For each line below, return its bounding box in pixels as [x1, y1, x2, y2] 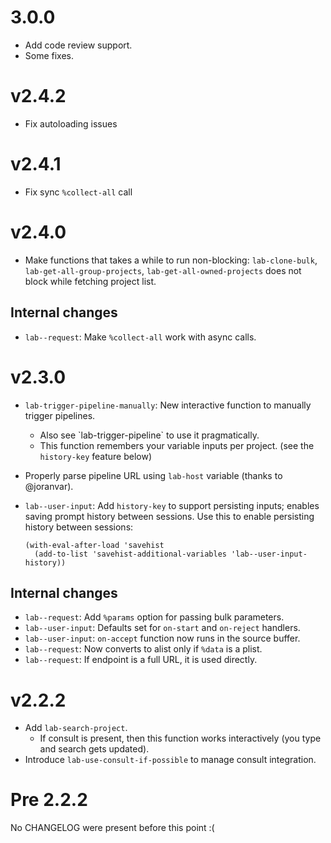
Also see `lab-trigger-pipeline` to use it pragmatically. [39, 429, 260, 441]
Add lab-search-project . [24, 722, 128, 734]
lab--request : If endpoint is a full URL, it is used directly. [24, 654, 258, 666]
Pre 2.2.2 [10, 789, 88, 811]
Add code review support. [24, 39, 133, 51]
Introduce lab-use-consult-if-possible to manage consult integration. [24, 754, 317, 766]
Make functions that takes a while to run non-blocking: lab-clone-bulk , [24, 254, 318, 266]
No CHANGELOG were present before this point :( [10, 822, 215, 834]
